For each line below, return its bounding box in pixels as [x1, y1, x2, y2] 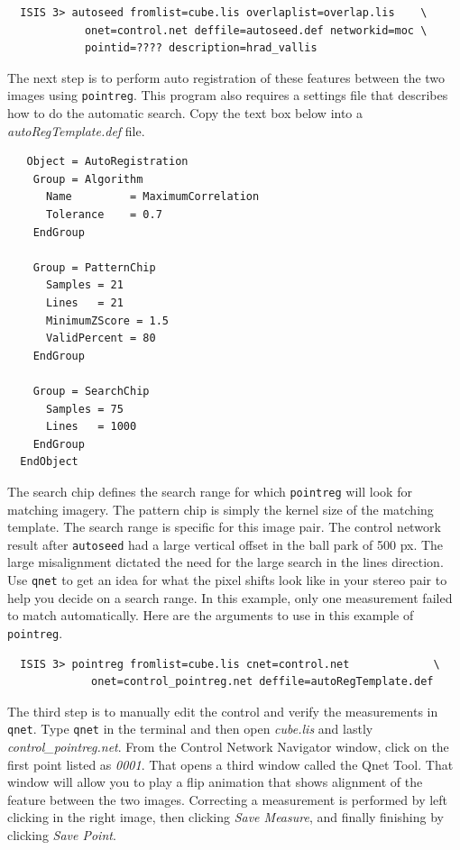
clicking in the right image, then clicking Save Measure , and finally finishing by [7, 808, 444, 827]
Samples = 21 [45, 279, 124, 292]
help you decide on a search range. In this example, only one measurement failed [7, 588, 453, 607]
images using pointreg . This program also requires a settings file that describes [7, 86, 448, 105]
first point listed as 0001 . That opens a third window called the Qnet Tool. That [7, 754, 454, 773]
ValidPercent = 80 [45, 332, 156, 345]
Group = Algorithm [32, 172, 143, 186]
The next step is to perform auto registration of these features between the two [7, 68, 446, 87]
